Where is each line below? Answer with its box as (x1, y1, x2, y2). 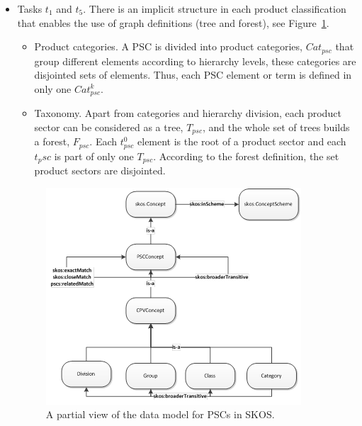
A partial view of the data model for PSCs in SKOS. (45, 407, 275, 422)
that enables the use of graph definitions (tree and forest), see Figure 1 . (17, 15, 329, 30)
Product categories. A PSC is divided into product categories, (34, 39, 302, 54)
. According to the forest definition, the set (153, 148, 339, 163)
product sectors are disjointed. (34, 163, 166, 178)
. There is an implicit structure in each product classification (83, 1, 346, 16)
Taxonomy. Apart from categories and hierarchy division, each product (34, 106, 341, 120)
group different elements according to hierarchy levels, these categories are (34, 53, 356, 68)
